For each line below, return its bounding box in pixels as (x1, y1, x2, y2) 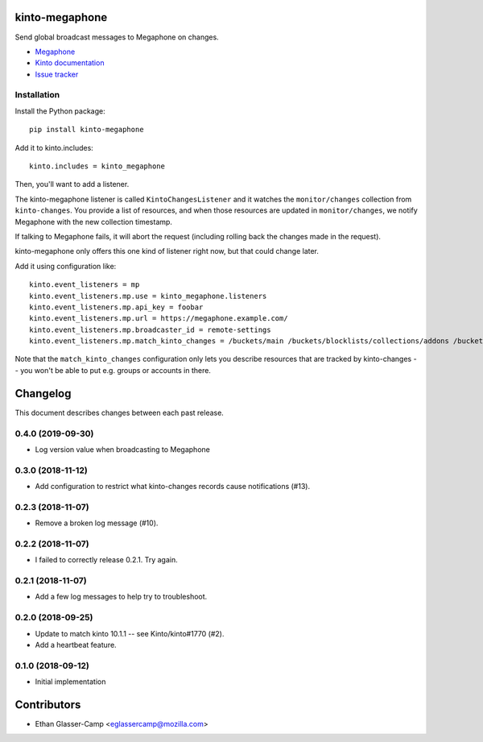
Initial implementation (35, 677, 106, 686)
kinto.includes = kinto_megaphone (29, 162, 165, 171)
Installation (14, 89, 60, 101)
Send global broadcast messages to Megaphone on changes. (14, 32, 219, 42)
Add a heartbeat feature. (35, 640, 117, 649)
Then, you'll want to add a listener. (14, 180, 130, 189)
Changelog (14, 387, 72, 400)
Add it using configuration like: (14, 261, 117, 271)
